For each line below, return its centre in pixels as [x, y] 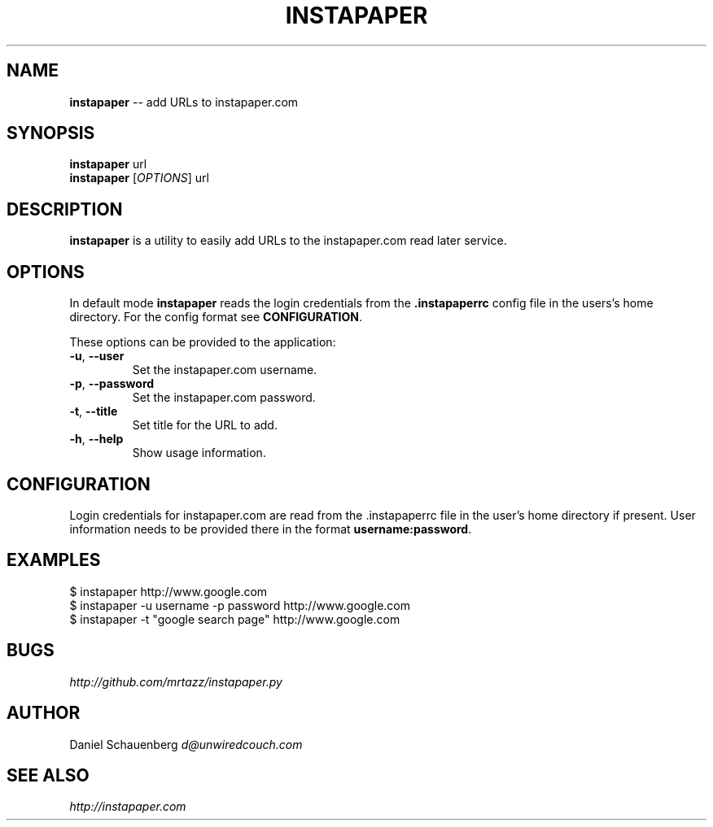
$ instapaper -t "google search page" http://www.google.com [235, 619]
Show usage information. [199, 453]
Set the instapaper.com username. [225, 370]
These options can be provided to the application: [203, 342]
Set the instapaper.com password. [224, 398]
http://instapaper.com [128, 807]
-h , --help [96, 439]
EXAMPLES [54, 560]
